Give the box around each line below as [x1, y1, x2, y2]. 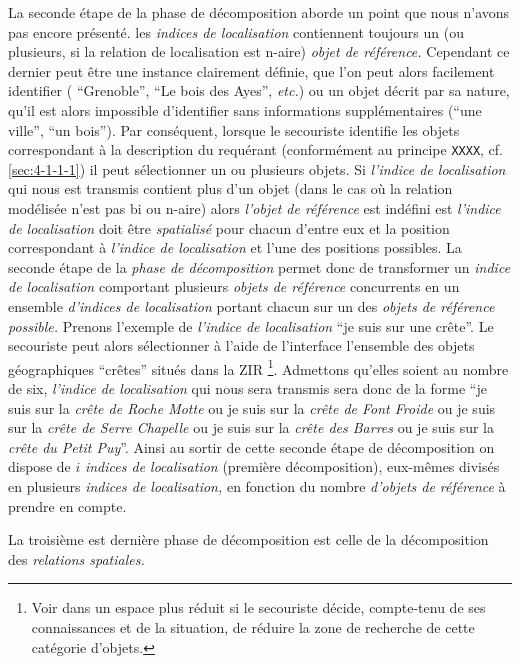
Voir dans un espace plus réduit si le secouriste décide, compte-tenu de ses [31, 597, 486, 618]
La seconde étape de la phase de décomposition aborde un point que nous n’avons [8, 2, 510, 22]
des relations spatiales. [8, 548, 145, 569]
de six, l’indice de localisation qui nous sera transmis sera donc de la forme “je [8, 378, 487, 398]
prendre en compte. [8, 495, 127, 516]
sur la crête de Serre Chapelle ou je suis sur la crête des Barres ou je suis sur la [8, 417, 494, 438]
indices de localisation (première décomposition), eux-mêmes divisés [84, 456, 500, 477]
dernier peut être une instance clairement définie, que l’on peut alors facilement [8, 60, 495, 81]
